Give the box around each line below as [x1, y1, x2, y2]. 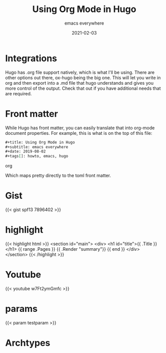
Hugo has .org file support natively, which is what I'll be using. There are [5, 69, 154, 75]
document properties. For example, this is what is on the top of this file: [5, 130, 152, 136]
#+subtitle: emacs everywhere [5, 144, 69, 149]
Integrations [5, 53, 58, 64]
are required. [5, 90, 32, 96]
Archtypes [5, 337, 51, 349]
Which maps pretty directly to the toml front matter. [5, 172, 111, 179]
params [5, 303, 38, 314]
